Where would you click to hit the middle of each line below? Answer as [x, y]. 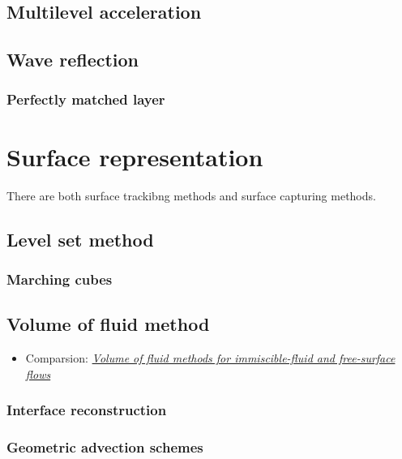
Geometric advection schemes [105, 446]
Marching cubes [60, 279]
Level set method [80, 239]
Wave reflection [73, 60]
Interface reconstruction [87, 410]
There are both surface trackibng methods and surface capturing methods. [191, 195]
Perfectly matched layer [86, 99]
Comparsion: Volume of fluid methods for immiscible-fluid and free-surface [210, 357]
